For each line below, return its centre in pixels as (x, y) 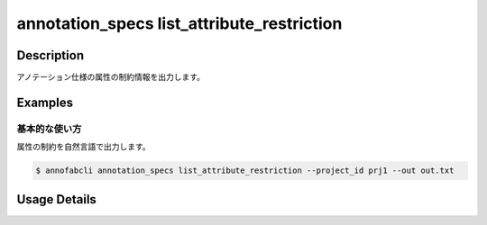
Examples (45, 102)
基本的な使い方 (49, 129)
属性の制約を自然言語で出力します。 (83, 147)
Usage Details (56, 199)
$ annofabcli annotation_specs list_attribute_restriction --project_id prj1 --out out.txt (245, 171)
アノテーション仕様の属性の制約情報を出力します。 (111, 77)
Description (51, 55)
